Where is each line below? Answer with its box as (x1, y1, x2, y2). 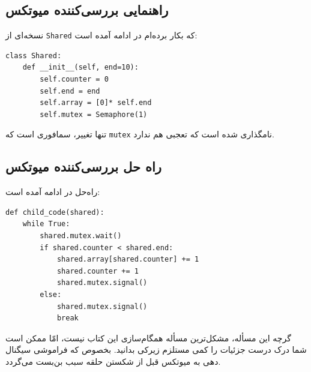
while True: (22, 220, 70, 229)
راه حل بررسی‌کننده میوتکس (5, 157, 162, 176)
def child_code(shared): (5, 208, 104, 217)
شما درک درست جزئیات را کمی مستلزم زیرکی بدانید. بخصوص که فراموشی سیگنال (5, 343, 307, 356)
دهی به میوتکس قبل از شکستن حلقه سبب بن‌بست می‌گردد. (5, 355, 221, 367)
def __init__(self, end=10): (22, 63, 139, 72)
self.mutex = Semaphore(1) (40, 110, 148, 119)
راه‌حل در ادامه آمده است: (5, 185, 100, 198)
